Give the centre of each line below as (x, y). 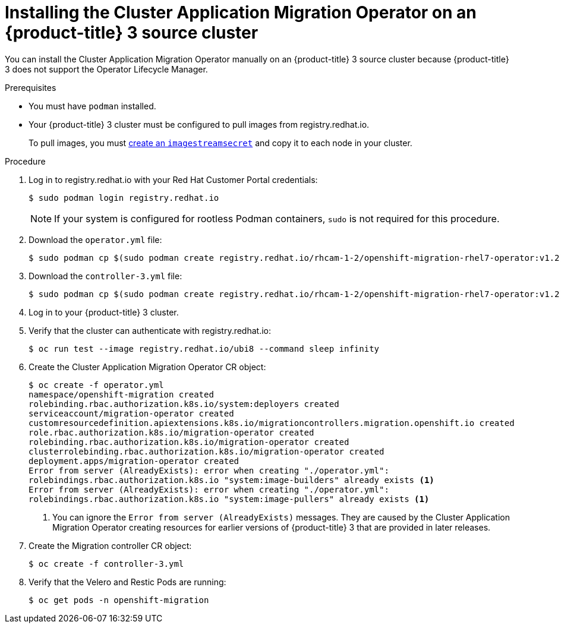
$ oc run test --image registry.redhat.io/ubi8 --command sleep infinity (204, 348)
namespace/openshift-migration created (121, 394)
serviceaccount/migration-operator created (131, 413)
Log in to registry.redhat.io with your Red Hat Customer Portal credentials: (173, 179)
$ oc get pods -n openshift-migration (119, 600)
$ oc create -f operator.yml (96, 385)
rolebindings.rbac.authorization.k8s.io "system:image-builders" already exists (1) (231, 480)
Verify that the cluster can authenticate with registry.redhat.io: (150, 330)
